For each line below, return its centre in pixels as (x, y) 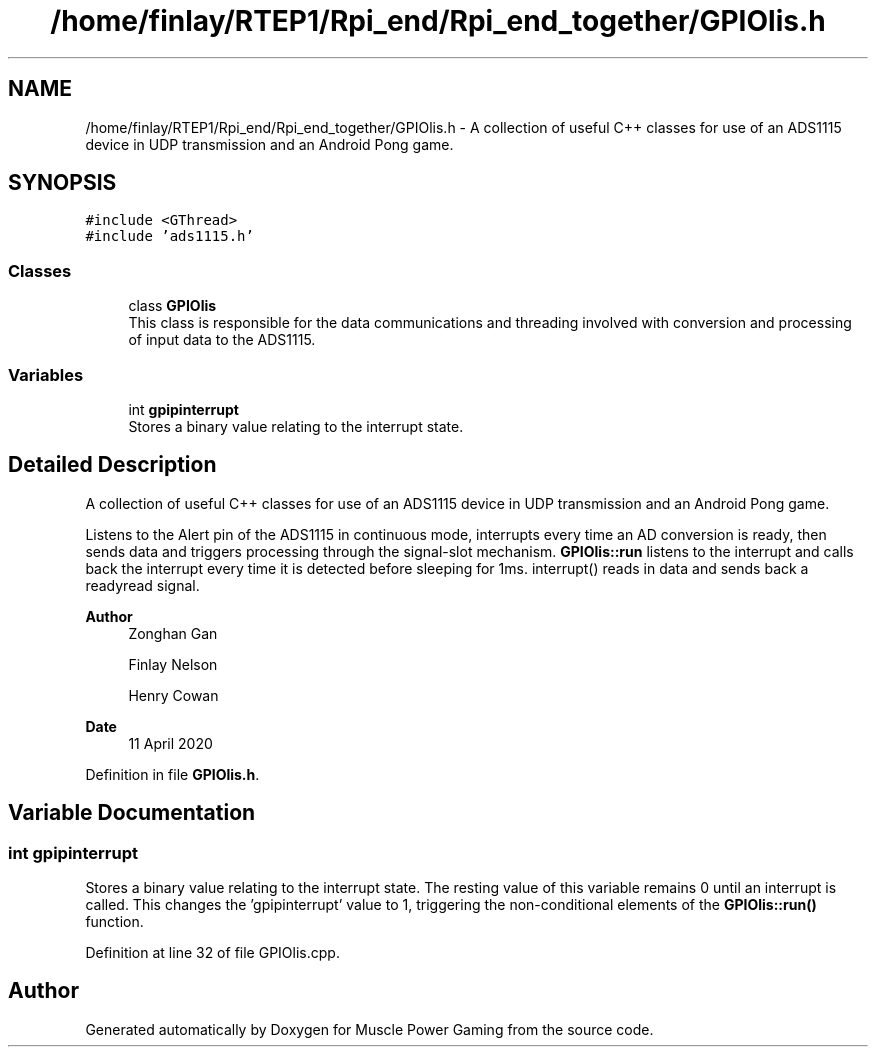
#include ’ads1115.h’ (169, 236)
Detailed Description (112, 465)
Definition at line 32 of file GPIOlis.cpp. (212, 952)
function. (114, 921)
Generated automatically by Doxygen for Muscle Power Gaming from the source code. (369, 1029)
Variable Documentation (132, 813)
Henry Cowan (173, 695)
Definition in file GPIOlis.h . (172, 774)
